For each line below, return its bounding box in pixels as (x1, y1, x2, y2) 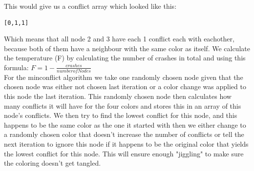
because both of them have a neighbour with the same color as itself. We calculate (4, 43, 250, 53)
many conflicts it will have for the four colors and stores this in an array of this (4, 100, 241, 111)
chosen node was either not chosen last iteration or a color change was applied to (4, 81, 246, 92)
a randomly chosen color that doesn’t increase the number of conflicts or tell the (4, 129, 244, 139)
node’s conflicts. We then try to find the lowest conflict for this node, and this (4, 110, 237, 120)
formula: (4, 62, 29, 72)
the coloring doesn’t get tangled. (4, 158, 101, 168)
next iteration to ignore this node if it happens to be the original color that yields (4, 138, 249, 149)
